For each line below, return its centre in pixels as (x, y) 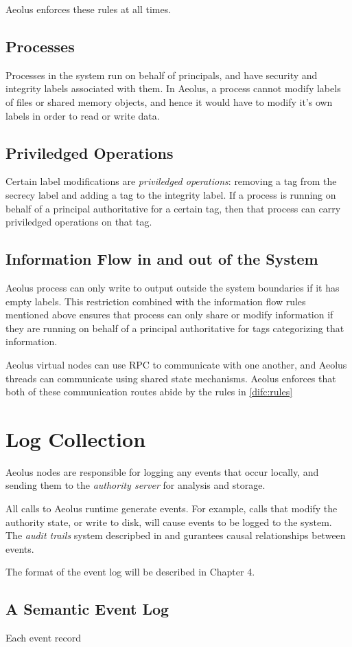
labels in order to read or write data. (83, 115)
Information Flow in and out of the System (162, 259)
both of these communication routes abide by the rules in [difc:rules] (149, 392)
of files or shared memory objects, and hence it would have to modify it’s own (169, 101)
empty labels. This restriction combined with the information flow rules (156, 301)
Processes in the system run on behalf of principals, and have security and (162, 75)
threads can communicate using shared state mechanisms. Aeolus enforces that (171, 378)
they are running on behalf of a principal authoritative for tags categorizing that (175, 328)
